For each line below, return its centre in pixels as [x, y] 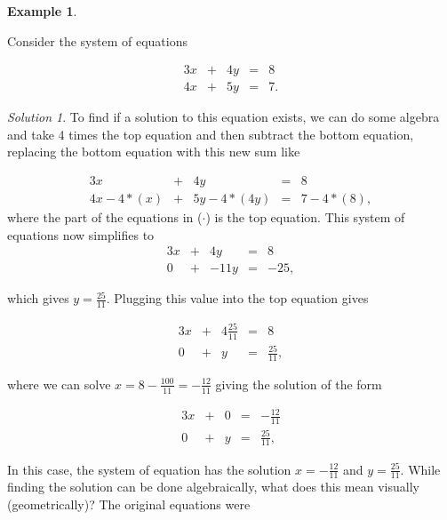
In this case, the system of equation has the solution [149, 469]
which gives [38, 298]
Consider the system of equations [97, 40]
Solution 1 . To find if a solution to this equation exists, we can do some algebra [223, 117]
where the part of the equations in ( [105, 217]
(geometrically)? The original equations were [129, 504]
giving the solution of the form [299, 384]
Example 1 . [42, 11]
